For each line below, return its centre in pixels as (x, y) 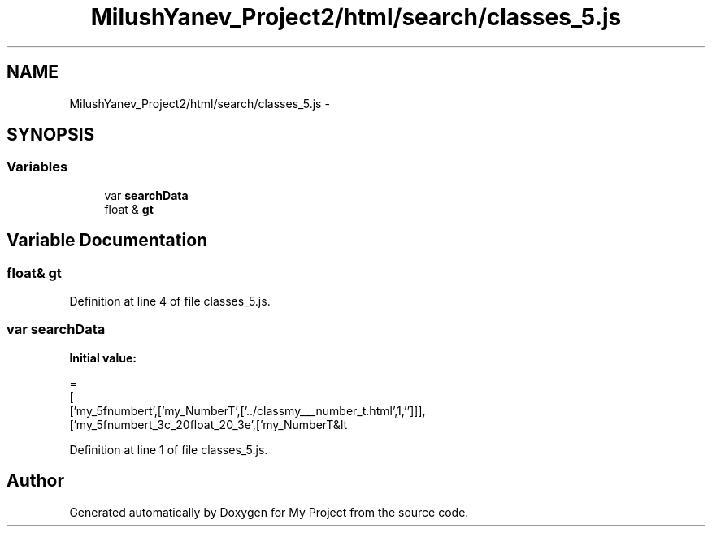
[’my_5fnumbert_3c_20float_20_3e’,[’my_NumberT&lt (208, 424)
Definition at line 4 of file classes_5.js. (170, 301)
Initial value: (103, 357)
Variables (37, 167)
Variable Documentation (107, 240)
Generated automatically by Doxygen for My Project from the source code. (269, 512)
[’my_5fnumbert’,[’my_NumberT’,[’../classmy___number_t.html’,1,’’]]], (247, 410)
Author (35, 481)
